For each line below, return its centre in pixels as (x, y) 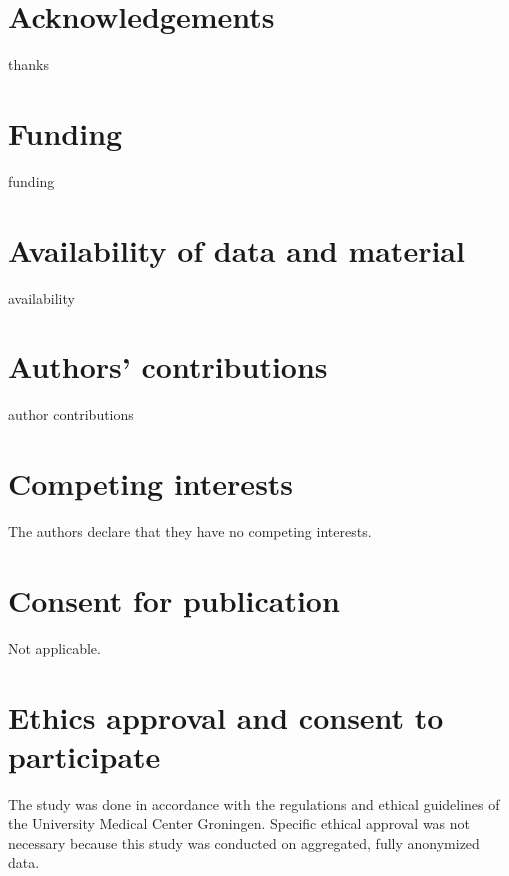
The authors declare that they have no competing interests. (190, 531)
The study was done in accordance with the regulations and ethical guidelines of (254, 803)
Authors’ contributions (168, 366)
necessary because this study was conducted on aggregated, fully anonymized (244, 842)
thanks (28, 64)
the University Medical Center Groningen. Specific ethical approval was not (239, 823)
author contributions (71, 414)
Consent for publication (174, 599)
